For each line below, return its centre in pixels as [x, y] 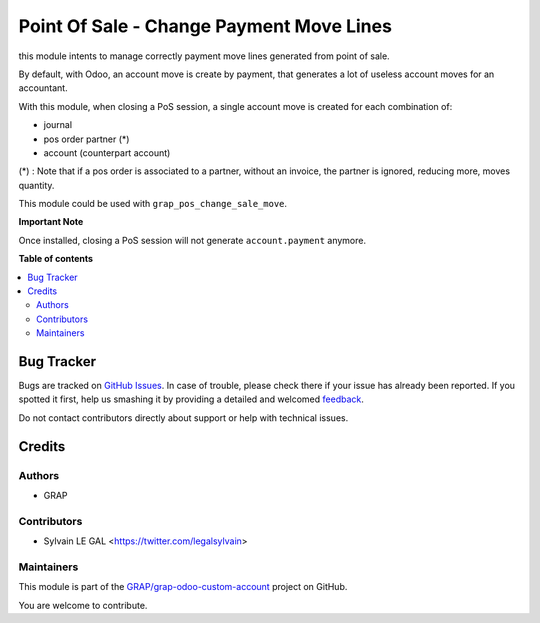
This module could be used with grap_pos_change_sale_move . [153, 204]
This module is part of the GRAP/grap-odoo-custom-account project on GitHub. [183, 587]
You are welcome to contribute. [83, 605]
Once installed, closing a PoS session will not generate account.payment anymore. [192, 240]
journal [58, 125]
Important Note [51, 222]
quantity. [36, 185]
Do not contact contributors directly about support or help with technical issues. [183, 417]
